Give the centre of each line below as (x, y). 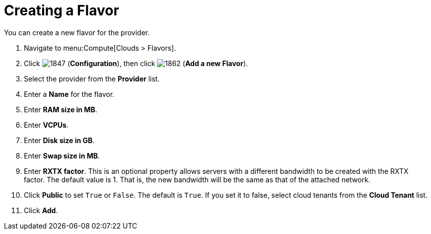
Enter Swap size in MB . (62, 156)
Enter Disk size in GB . (59, 140)
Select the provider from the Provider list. (92, 78)
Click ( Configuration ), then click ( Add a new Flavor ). (136, 63)
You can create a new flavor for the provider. (77, 32)
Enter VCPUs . (46, 125)
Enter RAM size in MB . (61, 109)
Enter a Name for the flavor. (69, 94)
